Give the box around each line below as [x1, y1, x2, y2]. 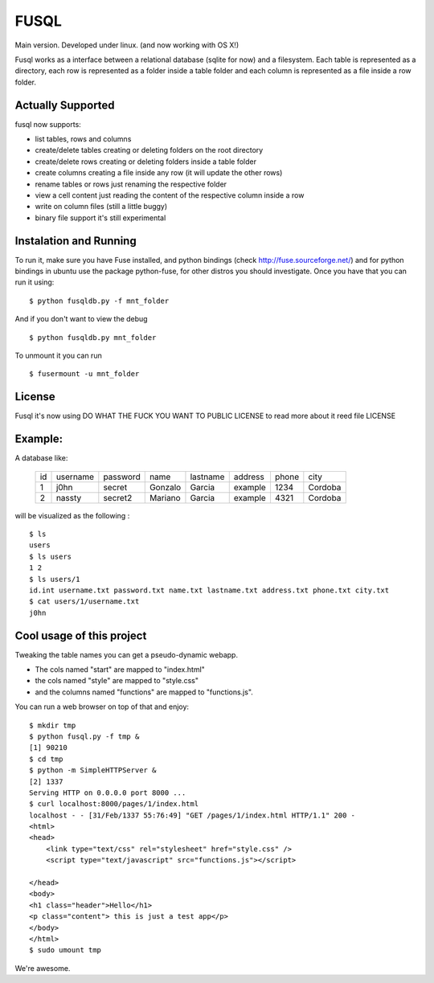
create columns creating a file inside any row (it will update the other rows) [35, 168, 283, 178]
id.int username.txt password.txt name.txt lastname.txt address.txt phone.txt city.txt [29, 585, 390, 595]
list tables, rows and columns [35, 134, 132, 144]
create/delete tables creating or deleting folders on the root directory [35, 145, 264, 155]
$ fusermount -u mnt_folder [29, 370, 140, 379]
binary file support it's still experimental [35, 213, 166, 223]
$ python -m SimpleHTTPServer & [29, 766, 157, 775]
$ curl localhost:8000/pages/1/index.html [29, 800, 199, 809]
